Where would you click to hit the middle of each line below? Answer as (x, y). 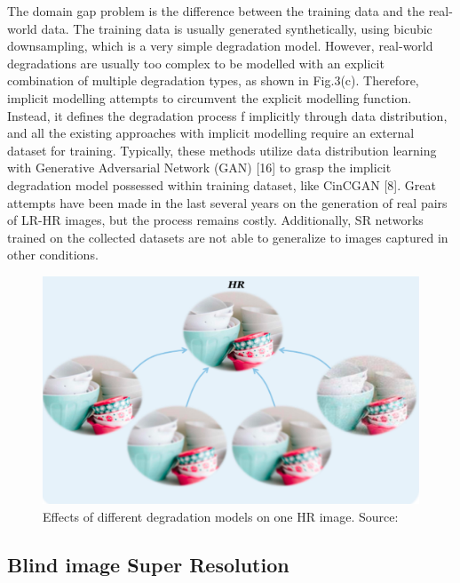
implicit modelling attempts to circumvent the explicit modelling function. (210, 97)
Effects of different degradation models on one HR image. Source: (221, 516)
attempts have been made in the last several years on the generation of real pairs (227, 202)
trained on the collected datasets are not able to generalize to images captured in (228, 237)
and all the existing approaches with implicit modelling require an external (211, 133)
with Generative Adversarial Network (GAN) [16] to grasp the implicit (199, 168)
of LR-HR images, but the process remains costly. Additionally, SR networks (215, 220)
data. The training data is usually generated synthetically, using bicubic (237, 28)
